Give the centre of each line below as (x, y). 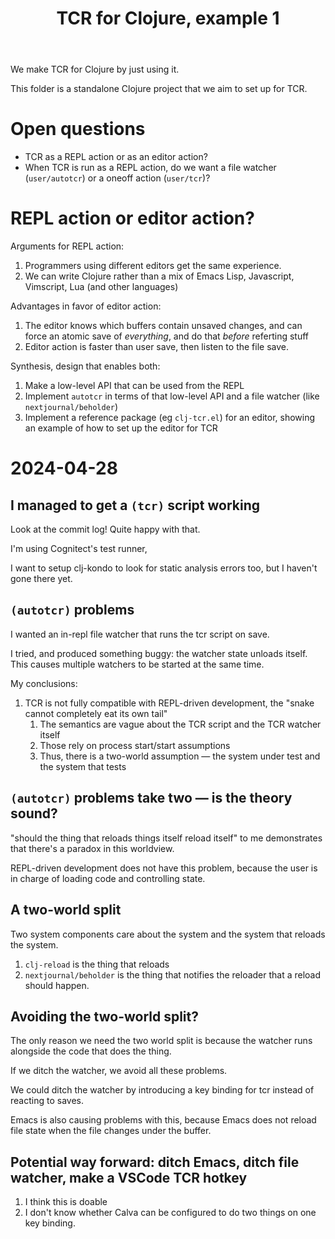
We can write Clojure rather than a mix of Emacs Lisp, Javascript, (159, 276)
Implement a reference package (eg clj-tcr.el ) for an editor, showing (170, 418)
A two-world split (66, 910)
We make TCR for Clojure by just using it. (95, 69)
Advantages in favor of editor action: (86, 306)
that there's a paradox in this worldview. (92, 848)
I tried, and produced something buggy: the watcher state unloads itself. (159, 653)
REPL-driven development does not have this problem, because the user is (164, 868)
